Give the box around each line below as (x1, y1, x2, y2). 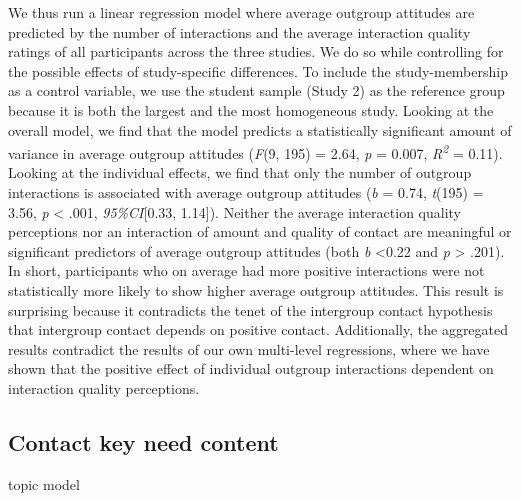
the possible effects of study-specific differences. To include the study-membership (8, 60, 508, 81)
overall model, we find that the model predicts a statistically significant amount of (8, 119, 512, 140)
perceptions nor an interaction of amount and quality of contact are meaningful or (8, 221, 512, 242)
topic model (8, 473, 80, 494)
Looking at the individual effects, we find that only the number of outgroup (8, 162, 472, 183)
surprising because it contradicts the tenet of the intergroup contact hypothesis (8, 299, 493, 320)
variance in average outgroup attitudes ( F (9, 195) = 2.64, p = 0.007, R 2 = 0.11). (8, 140, 503, 163)
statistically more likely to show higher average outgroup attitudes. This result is (8, 279, 504, 300)
